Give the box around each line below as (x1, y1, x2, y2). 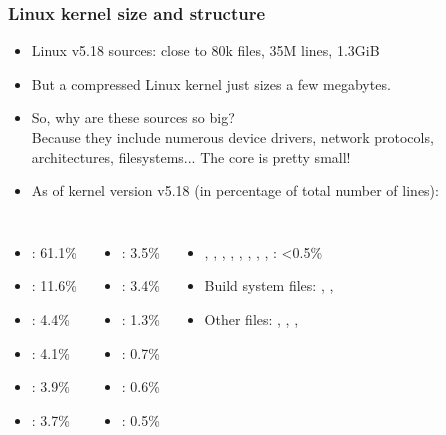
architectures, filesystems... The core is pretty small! (31, 146, 351, 167)
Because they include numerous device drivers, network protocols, (31, 127, 434, 147)
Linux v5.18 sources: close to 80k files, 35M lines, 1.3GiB (31, 40, 380, 61)
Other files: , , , (204, 308, 299, 329)
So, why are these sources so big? (31, 107, 235, 128)
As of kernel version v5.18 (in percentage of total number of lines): (31, 180, 439, 201)
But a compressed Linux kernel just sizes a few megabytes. (31, 73, 391, 94)
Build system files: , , (204, 275, 334, 296)
